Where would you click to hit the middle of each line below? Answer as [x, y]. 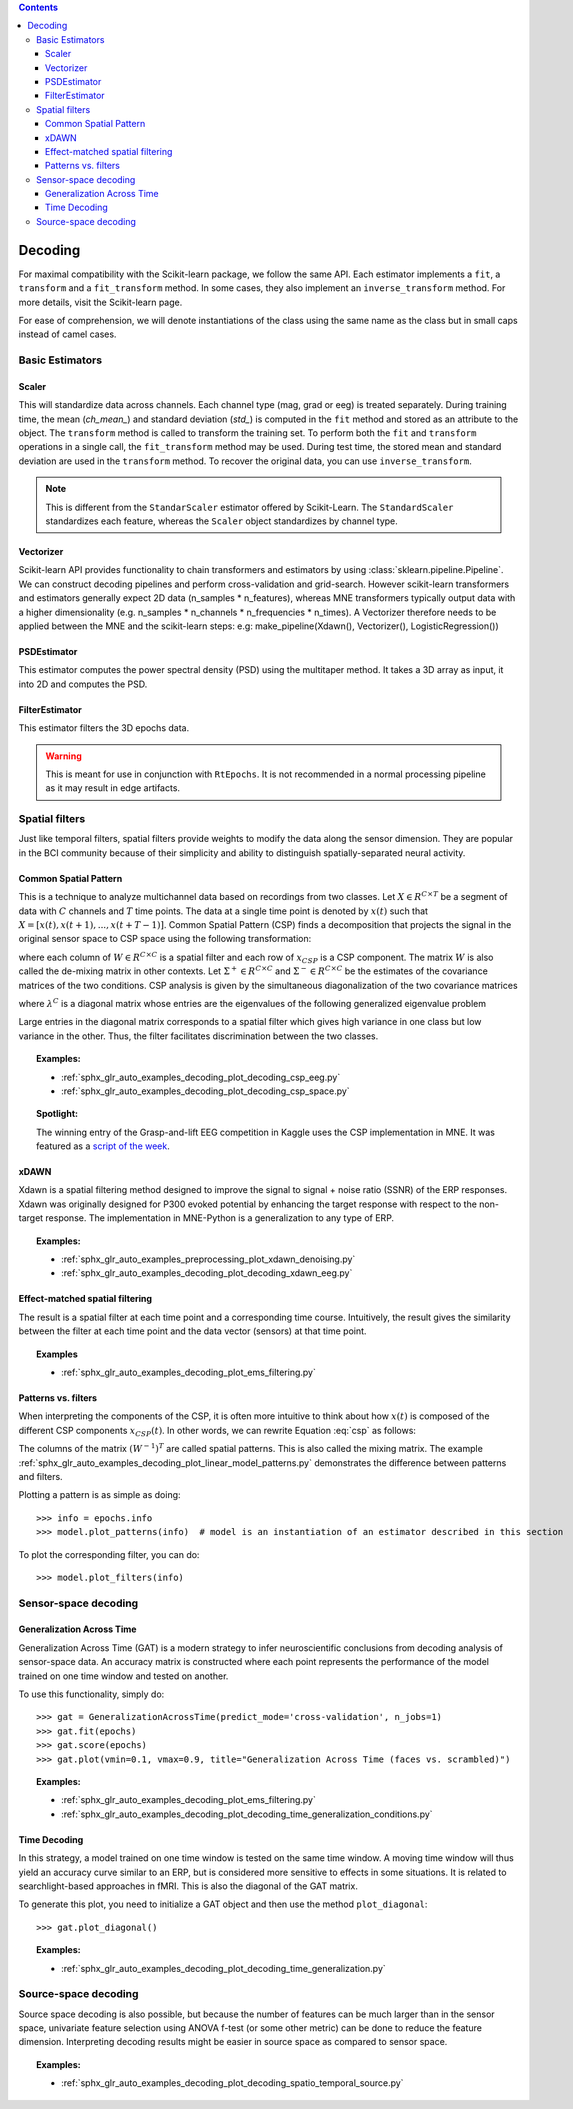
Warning [63, 756]
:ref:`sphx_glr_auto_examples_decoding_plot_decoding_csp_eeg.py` [201, 1077]
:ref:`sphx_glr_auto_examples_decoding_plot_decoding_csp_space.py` [205, 1091]
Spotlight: [57, 1114]
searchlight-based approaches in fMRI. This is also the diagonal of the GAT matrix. [188, 1886]
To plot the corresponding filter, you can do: [109, 1554]
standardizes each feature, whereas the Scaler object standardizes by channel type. [222, 521]
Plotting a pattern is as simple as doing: [99, 1495]
